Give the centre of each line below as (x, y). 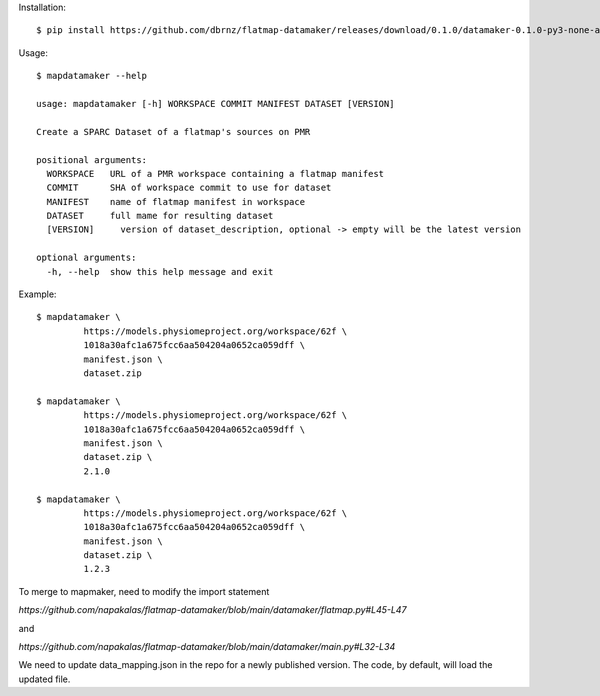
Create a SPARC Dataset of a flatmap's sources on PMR (173, 131)
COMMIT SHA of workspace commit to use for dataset (189, 188)
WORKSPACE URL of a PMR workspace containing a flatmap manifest (215, 173)
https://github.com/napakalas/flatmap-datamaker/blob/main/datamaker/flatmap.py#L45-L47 (212, 610)
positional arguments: (92, 159)
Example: (37, 294)
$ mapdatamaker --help (92, 76)
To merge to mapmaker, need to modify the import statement (144, 591)
